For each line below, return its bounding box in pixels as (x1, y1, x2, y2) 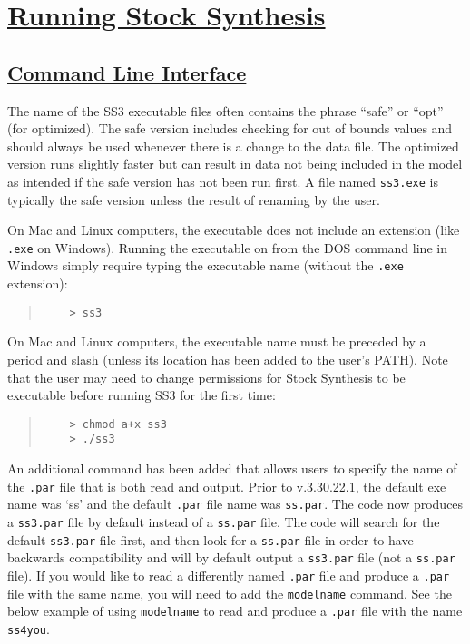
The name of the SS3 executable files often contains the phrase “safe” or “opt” (7, 101, 444, 120)
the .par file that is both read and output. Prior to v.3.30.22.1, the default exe (7, 476, 446, 495)
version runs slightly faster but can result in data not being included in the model (7, 154, 463, 173)
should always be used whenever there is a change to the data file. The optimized (7, 136, 459, 155)
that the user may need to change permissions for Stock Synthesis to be (7, 367, 406, 386)
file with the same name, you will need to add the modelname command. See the (7, 583, 452, 602)
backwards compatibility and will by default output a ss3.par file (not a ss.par (7, 548, 455, 567)
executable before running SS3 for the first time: (7, 385, 276, 405)
